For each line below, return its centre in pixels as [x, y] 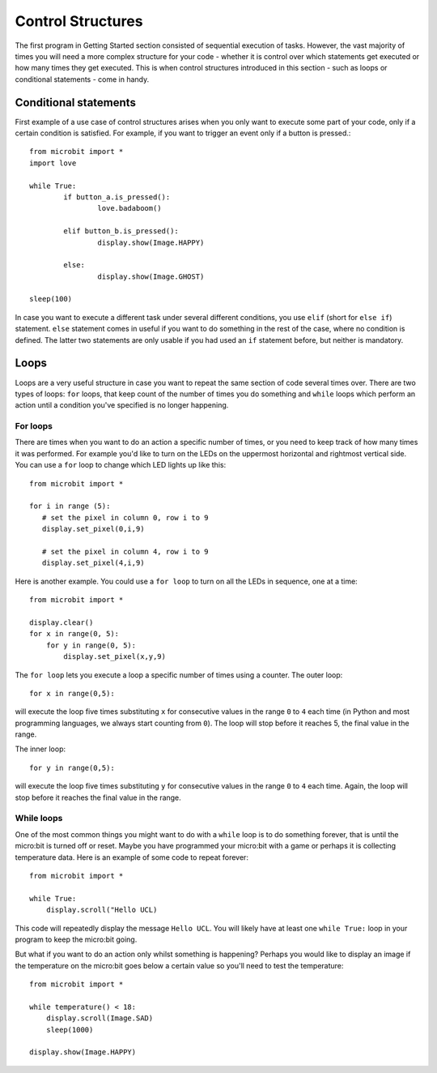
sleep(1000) [70, 1030]
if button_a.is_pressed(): [117, 197]
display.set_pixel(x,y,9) [115, 657]
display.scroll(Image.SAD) [100, 1018]
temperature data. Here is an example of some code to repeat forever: [132, 857]
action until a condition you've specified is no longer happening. [122, 405]
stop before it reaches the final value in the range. [98, 797]
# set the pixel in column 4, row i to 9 [125, 551]
